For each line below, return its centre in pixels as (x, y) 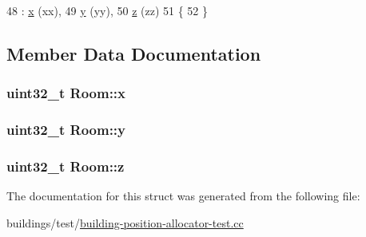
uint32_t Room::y (66, 130)
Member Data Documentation (134, 53)
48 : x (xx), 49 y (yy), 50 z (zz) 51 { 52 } (107, 10)
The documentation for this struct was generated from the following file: (183, 196)
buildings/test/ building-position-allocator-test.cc (125, 222)
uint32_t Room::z (66, 166)
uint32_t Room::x (66, 93)
